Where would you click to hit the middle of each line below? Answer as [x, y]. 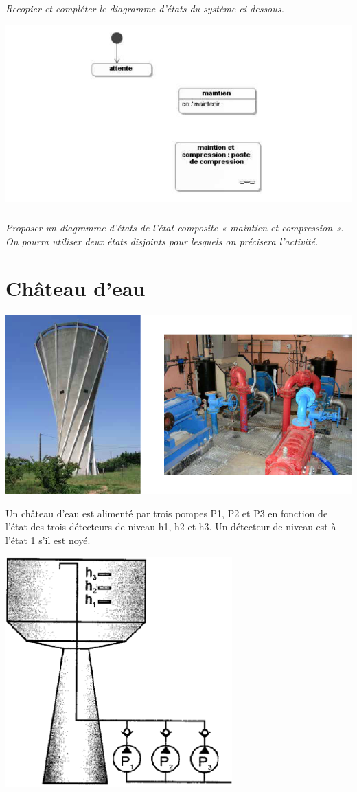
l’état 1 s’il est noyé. [48, 540]
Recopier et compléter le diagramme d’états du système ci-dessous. [145, 9]
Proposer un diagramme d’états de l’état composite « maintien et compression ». [175, 227]
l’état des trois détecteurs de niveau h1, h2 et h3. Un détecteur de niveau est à [171, 527]
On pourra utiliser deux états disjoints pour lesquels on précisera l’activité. [162, 241]
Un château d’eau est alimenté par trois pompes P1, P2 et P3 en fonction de [167, 513]
